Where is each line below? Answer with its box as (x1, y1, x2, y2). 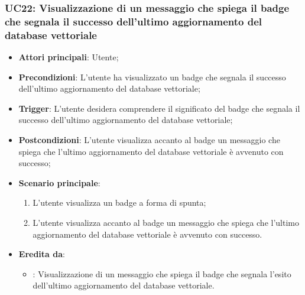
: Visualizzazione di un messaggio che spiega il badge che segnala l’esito (33, 267, 291, 280)
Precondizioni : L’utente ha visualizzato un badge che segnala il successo (18, 70, 286, 83)
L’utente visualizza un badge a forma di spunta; (33, 196, 206, 209)
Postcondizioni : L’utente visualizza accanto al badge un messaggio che (18, 134, 280, 146)
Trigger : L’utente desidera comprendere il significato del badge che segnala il (18, 102, 300, 114)
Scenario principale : (18, 176, 100, 189)
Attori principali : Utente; (18, 51, 119, 63)
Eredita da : (18, 248, 65, 260)
